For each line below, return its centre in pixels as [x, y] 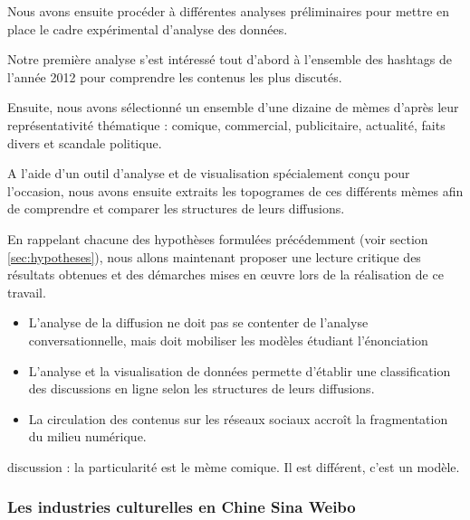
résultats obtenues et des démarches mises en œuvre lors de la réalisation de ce [225, 274]
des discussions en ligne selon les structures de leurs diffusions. [201, 388]
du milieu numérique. [87, 436]
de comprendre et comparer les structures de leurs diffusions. [176, 208]
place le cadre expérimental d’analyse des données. [148, 28]
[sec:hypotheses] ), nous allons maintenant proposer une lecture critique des [214, 256]
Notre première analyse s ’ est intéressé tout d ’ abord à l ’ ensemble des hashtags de [230, 59]
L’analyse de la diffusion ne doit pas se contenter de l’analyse [198, 322]
